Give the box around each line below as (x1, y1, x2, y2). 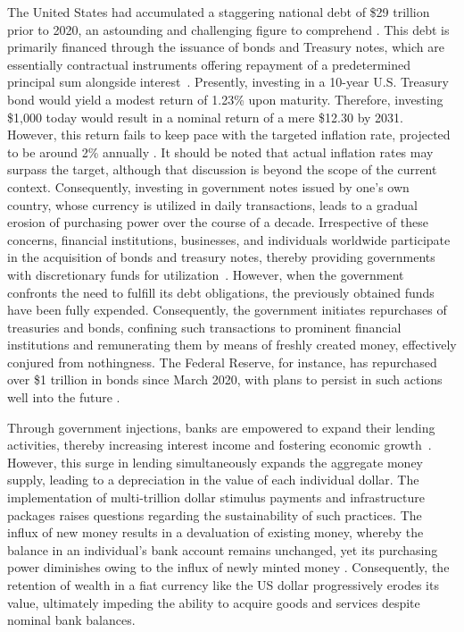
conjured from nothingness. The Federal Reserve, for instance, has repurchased (7, 352, 437, 371)
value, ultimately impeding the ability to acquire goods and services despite (7, 593, 420, 611)
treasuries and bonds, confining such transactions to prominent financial (7, 317, 402, 336)
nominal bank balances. (7, 611, 136, 629)
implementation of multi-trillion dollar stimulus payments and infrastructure (7, 488, 426, 507)
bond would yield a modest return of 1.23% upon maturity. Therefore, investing (7, 89, 443, 108)
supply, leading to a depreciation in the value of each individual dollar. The (7, 470, 419, 489)
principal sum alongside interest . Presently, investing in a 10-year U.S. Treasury (7, 72, 449, 91)
